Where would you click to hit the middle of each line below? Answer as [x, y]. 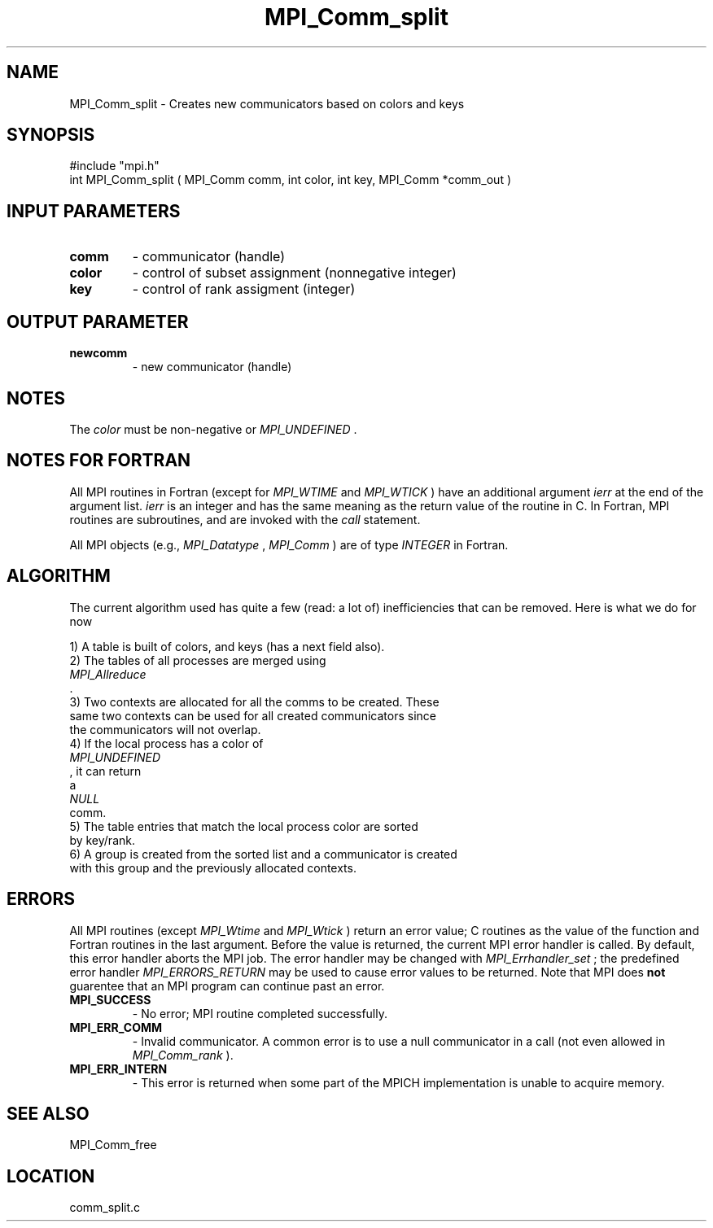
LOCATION [51, 1176]
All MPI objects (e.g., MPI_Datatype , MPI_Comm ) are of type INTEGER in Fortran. [289, 544]
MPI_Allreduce [108, 674]
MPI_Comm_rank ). [183, 1055]
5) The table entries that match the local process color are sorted [244, 826]
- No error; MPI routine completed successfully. [260, 1013]
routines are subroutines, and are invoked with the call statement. [245, 519]
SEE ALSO [48, 1113]
